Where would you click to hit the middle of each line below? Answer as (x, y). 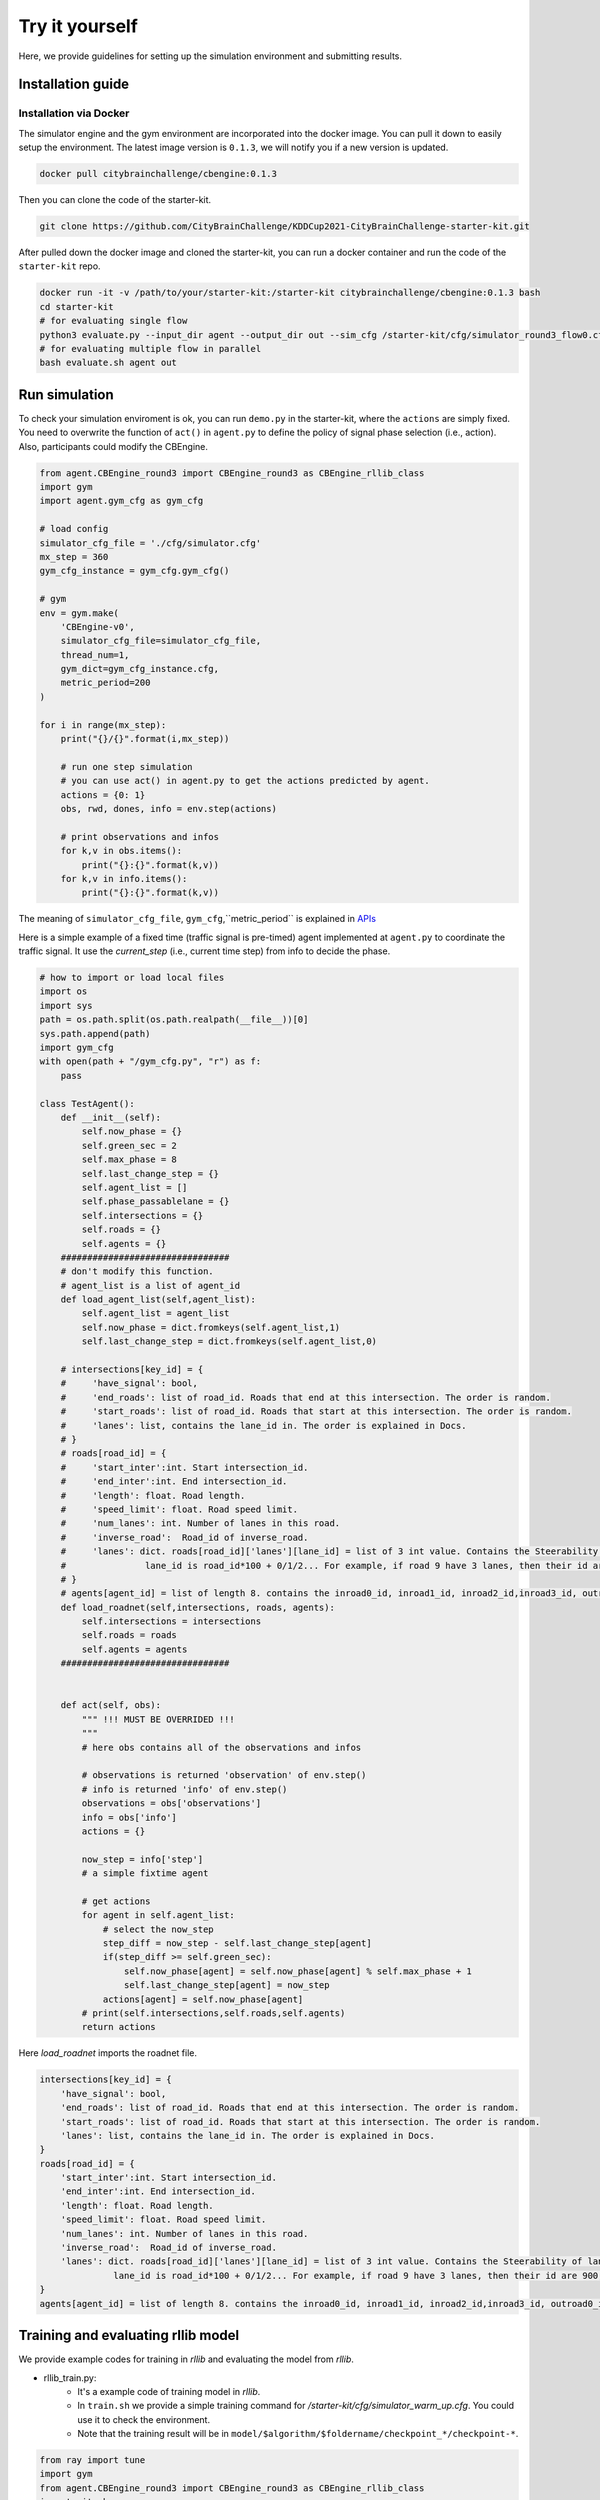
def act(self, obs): (111, 1705)
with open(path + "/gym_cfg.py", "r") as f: (150, 1061)
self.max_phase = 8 (129, 1159)
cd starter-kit (76, 306)
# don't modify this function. (137, 1271)
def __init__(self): (111, 1117)
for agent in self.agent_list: (158, 1915)
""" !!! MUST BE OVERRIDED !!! (158, 1719)
